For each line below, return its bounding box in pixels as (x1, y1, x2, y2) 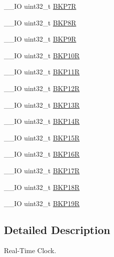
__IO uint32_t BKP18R (4, 182, 80, 192)
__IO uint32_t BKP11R (4, 67, 80, 77)
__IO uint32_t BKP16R (4, 149, 80, 159)
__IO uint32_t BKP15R (4, 132, 80, 142)
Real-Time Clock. (4, 245, 57, 255)
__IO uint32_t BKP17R (4, 165, 80, 175)
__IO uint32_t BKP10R (4, 50, 80, 60)
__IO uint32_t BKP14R (4, 116, 80, 126)
